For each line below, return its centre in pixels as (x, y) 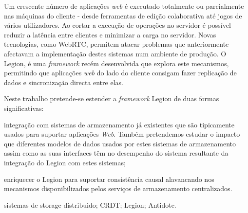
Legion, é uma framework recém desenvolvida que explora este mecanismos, (116, 63)
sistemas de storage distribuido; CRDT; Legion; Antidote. (90, 204)
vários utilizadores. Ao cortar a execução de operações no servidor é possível (117, 25)
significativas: (24, 108)
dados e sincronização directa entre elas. (64, 82)
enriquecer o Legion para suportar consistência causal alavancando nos (109, 179)
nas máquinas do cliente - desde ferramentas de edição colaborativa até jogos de (123, 15)
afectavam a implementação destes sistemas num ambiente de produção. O (115, 53)
